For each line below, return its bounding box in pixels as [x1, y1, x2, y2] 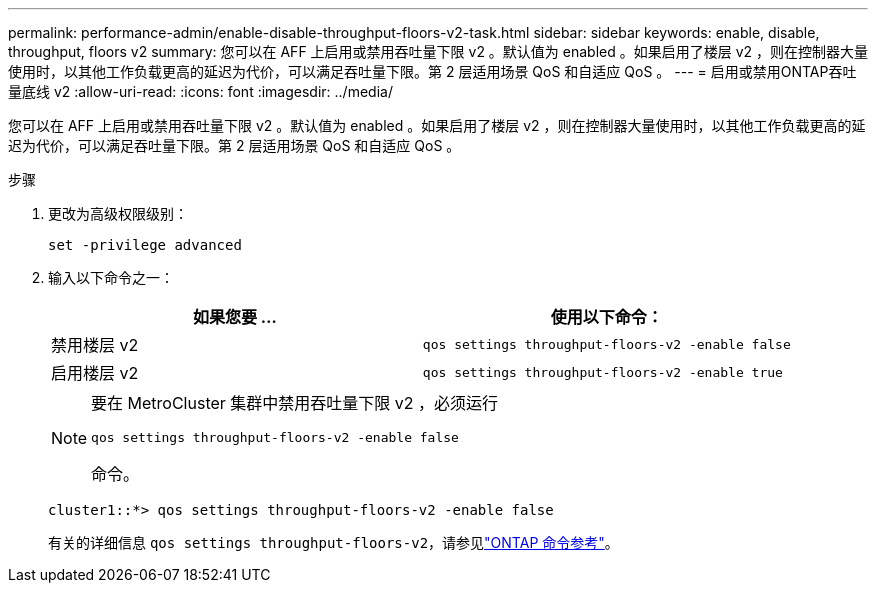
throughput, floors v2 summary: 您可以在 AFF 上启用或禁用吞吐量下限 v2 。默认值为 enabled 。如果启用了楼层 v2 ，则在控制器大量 [8, 43, 869, 60]
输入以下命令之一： [48, 269, 174, 286]
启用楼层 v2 [51, 363, 139, 383]
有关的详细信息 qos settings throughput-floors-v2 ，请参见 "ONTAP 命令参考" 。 [48, 534, 619, 551]
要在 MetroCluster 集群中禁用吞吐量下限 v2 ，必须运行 [91, 393, 499, 413]
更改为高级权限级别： [48, 205, 188, 222]
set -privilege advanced [48, 237, 242, 253]
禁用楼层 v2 [51, 335, 139, 355]
